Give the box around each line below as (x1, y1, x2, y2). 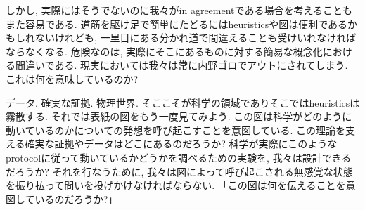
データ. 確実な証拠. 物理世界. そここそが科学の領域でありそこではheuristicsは (6, 95, 360, 110)
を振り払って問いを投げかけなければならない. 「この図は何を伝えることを (6, 178, 346, 192)
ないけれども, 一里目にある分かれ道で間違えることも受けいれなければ (34, 30, 357, 45)
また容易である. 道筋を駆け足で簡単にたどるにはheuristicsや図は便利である (6, 16, 348, 31)
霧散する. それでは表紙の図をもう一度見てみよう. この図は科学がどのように (6, 109, 352, 124)
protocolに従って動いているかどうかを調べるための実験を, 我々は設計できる (6, 150, 352, 164)
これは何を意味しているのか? (6, 71, 139, 86)
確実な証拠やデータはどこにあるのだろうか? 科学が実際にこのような (25, 136, 338, 151)
